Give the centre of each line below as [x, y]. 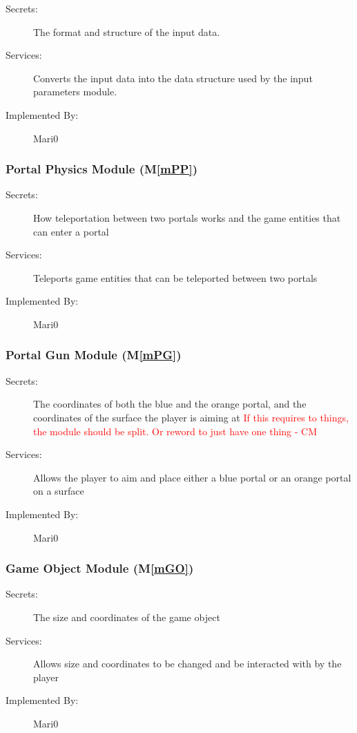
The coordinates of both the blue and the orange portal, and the [170, 404]
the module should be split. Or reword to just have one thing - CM [175, 431]
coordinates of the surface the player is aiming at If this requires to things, [191, 417]
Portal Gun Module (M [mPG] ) [94, 355]
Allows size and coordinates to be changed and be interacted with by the [187, 664]
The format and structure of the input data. [127, 31]
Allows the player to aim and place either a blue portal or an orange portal [192, 477]
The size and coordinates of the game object [127, 617]
